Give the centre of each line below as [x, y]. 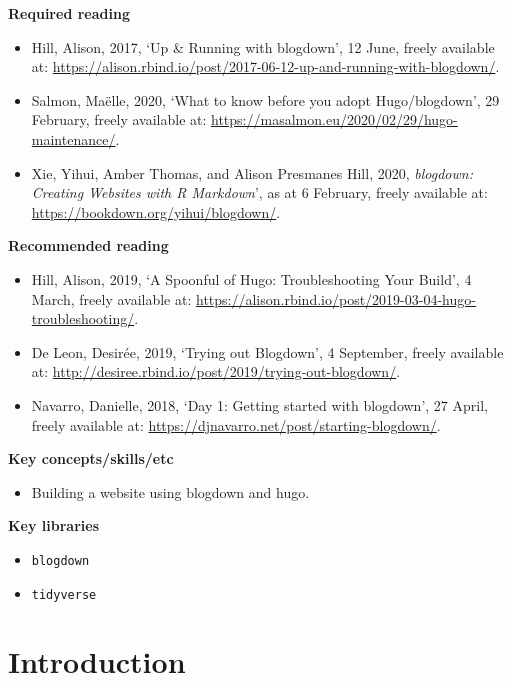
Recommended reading [88, 245]
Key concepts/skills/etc [91, 458]
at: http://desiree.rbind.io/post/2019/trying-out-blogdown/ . [216, 371]
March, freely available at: [111, 298]
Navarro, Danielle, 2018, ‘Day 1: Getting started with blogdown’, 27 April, [259, 404]
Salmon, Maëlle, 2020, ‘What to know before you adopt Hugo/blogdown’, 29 [265, 99]
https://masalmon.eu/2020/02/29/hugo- [334, 119]
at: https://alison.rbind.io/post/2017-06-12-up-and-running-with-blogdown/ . [265, 66]
